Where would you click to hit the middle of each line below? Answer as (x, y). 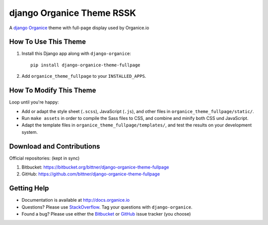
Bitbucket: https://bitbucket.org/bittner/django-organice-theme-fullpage (95, 167)
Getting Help (29, 188)
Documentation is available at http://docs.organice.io (76, 200)
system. (30, 132)
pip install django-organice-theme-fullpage (86, 65)
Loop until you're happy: (34, 102)
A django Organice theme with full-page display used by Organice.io (79, 28)
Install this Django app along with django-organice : (76, 54)
